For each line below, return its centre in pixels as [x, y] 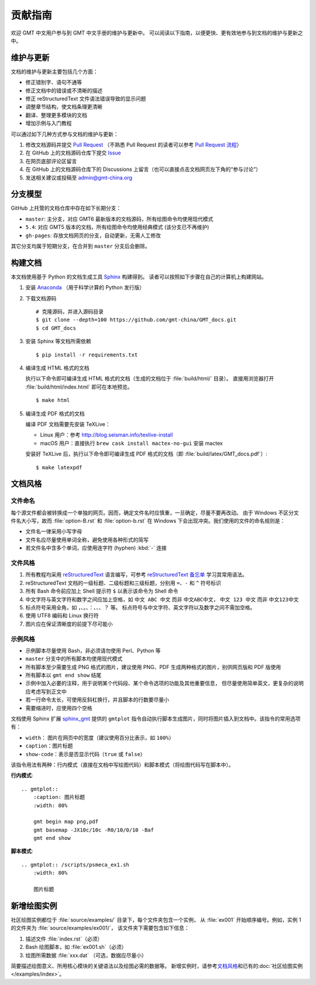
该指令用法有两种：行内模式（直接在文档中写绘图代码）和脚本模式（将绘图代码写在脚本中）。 [122, 764]
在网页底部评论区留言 [51, 161]
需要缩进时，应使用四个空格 [59, 708]
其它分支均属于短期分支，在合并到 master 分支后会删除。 [80, 246]
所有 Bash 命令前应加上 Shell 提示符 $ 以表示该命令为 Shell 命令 [102, 591]
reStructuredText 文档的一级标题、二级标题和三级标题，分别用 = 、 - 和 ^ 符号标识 [123, 583]
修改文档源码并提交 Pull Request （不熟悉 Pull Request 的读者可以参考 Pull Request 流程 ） [134, 145]
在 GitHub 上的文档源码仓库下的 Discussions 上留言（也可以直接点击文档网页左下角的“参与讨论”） [143, 169]
